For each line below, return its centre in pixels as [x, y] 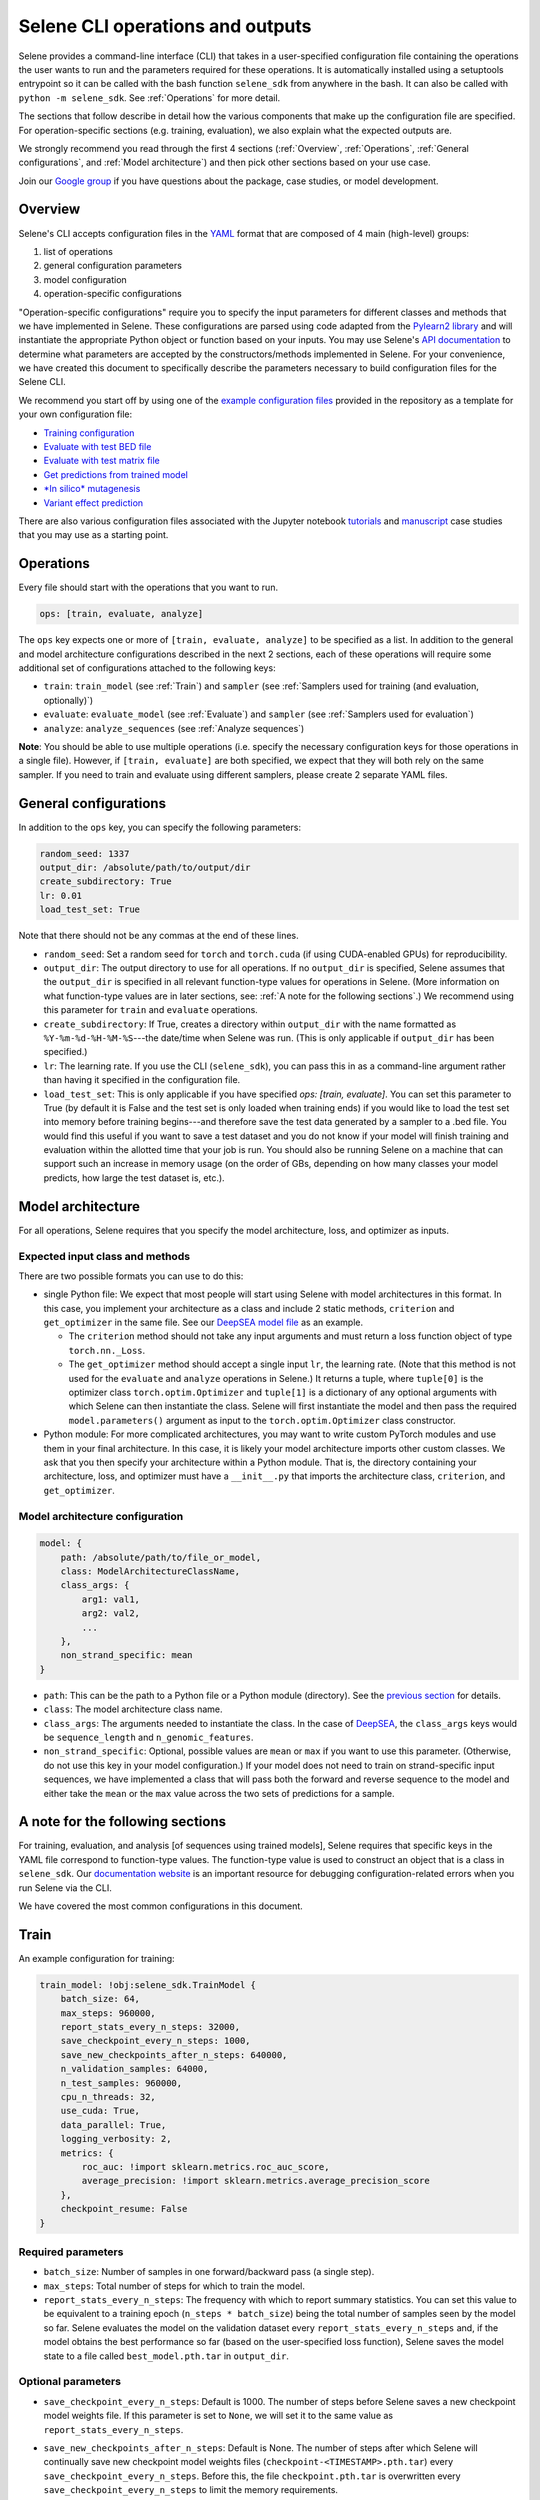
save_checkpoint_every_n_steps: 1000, [155, 2041]
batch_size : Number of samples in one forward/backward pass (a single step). [209, 2272]
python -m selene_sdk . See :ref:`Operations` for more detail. [149, 97]
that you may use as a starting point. [93, 535]
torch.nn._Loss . [107, 1350]
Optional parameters [70, 2382]
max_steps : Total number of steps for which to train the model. [174, 2286]
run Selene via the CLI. [65, 1887]
